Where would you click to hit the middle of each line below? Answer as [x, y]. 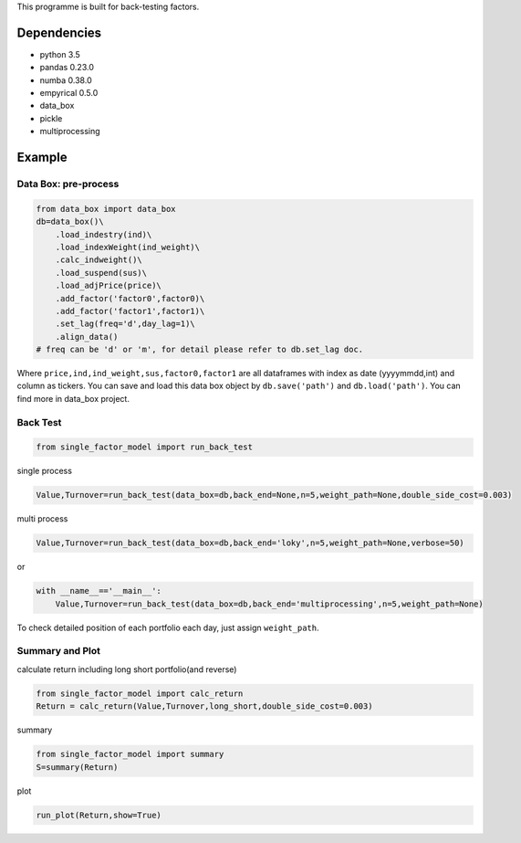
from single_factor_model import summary [130, 754]
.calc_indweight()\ [99, 260]
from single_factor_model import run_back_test [144, 447]
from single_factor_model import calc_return [140, 693]
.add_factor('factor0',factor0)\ [130, 298]
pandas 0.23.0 [67, 68]
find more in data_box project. [73, 398]
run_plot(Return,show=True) [99, 815]
